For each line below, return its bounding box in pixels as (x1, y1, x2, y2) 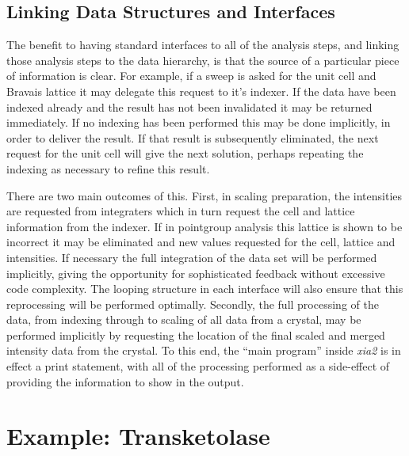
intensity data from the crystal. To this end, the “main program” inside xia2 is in (6, 342, 401, 359)
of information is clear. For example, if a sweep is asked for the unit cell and (6, 67, 377, 84)
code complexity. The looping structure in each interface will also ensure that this (6, 280, 403, 297)
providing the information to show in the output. (6, 373, 244, 389)
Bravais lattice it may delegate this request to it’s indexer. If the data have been (6, 82, 396, 99)
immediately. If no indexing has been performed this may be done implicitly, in (6, 114, 391, 131)
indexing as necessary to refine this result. (6, 160, 210, 177)
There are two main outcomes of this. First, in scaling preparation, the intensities (6, 187, 402, 203)
